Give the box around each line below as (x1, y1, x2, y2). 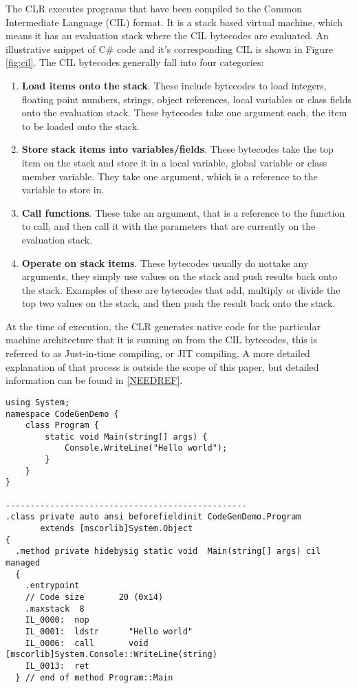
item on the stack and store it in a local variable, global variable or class (21, 155, 327, 169)
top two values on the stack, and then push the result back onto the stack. (21, 296, 336, 310)
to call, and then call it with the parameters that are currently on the (21, 219, 316, 233)
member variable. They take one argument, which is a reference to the (21, 169, 318, 183)
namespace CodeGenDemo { (6, 409, 119, 419)
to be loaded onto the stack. (21, 118, 140, 133)
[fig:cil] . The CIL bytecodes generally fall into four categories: (6, 55, 264, 69)
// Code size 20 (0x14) (25, 592, 164, 602)
